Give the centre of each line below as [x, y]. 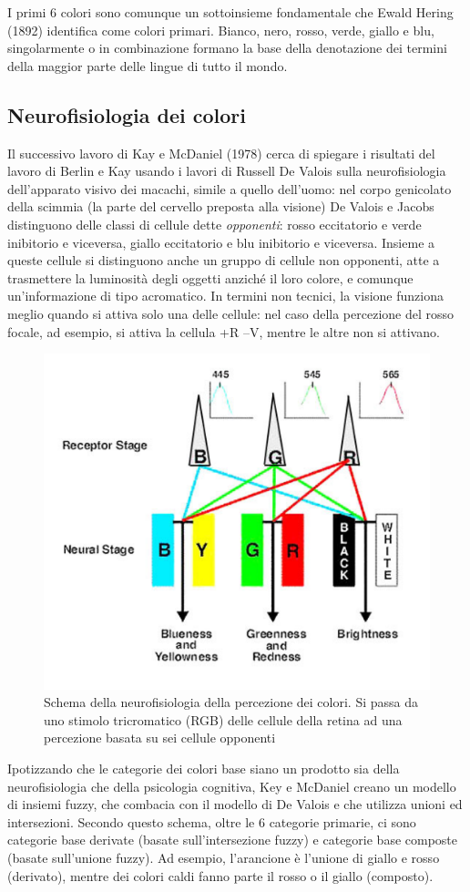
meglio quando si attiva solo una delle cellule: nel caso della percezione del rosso [231, 313]
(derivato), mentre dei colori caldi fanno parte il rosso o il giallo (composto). [220, 875]
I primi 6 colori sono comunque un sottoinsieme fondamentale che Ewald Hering [230, 12]
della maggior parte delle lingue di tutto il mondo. [148, 65]
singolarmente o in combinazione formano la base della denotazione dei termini [227, 48]
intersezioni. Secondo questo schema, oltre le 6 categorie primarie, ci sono [212, 821]
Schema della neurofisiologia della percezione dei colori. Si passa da [231, 702]
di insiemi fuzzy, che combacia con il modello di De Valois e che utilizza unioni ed [235, 804]
